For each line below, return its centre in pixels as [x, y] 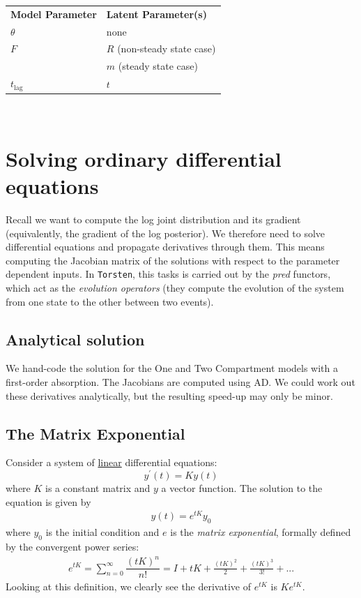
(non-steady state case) [167, 48]
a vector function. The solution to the [242, 488]
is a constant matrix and [98, 488]
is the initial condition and [102, 532]
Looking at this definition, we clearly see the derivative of [128, 586]
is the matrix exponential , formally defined [261, 532]
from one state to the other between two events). [110, 301]
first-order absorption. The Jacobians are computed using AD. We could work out [180, 382]
